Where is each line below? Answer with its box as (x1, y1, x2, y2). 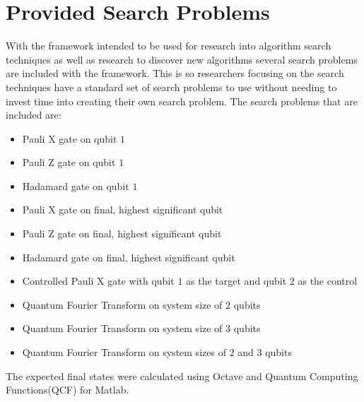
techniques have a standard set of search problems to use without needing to (6, 79, 337, 94)
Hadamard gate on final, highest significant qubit (22, 249, 235, 264)
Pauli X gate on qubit (22, 131, 117, 146)
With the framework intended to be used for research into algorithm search (6, 38, 331, 53)
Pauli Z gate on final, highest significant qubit (22, 226, 222, 241)
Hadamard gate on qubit (22, 178, 129, 193)
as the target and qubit (186, 273, 287, 288)
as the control (298, 273, 358, 288)
